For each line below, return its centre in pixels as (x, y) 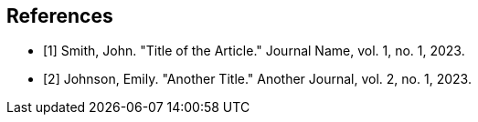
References (60, 16)
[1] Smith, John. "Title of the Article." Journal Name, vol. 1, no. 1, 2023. (254, 51)
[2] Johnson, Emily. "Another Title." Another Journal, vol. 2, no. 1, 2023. (257, 79)
